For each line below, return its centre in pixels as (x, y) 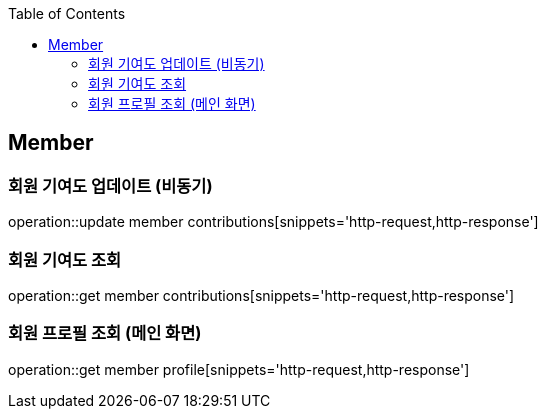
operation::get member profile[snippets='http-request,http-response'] (239, 369)
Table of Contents (67, 13)
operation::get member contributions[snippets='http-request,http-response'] (261, 295)
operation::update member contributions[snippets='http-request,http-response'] (273, 222)
